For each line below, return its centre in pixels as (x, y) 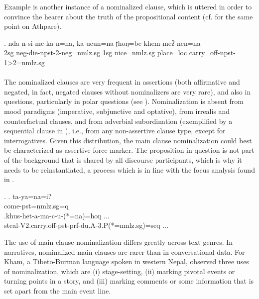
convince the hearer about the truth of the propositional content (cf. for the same (129, 16)
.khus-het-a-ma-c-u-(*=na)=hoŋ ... (57, 215)
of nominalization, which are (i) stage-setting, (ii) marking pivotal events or (120, 271)
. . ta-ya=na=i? (28, 196)
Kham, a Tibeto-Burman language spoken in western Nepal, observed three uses (127, 261)
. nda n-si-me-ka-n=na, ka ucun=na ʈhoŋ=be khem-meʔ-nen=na (102, 43)
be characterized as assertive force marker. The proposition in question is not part (129, 150)
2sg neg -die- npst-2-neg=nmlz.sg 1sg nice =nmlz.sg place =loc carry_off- (112, 52)
